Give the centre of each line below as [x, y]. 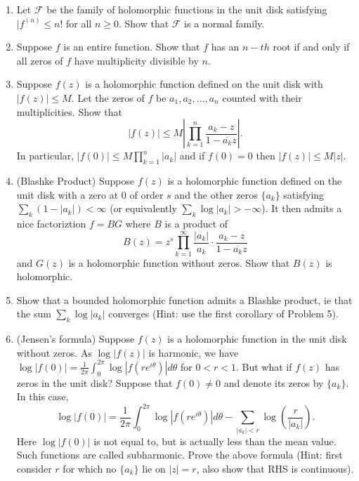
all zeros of [40, 60]
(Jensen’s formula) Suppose [76, 339]
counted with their [262, 97]
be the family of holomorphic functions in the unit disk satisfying [187, 9]
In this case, [43, 396]
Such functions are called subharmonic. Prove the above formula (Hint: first [179, 455]
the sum [34, 314]
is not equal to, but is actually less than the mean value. [215, 441]
